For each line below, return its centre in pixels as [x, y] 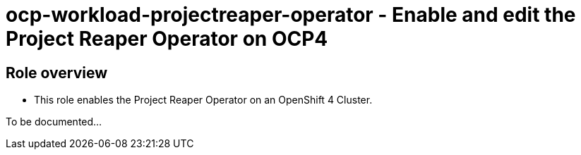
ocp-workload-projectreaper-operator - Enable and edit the [291, 15]
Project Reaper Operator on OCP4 [167, 39]
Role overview [57, 73]
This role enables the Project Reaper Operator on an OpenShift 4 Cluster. [203, 100]
